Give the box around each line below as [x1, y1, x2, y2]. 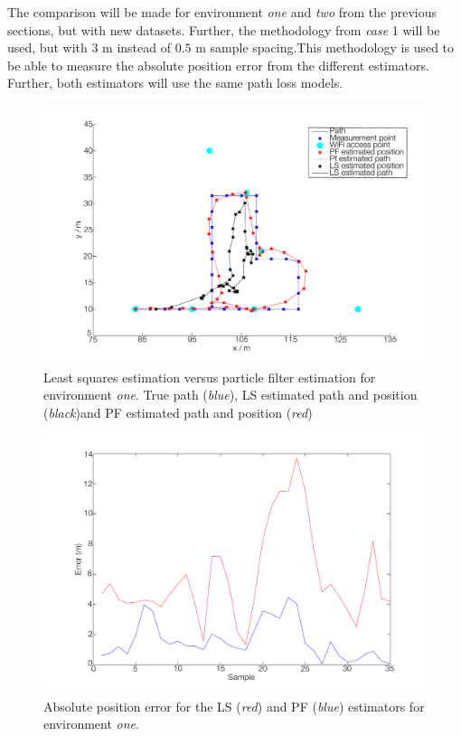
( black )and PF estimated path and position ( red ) [43, 402, 313, 421]
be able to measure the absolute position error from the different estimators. [7, 55, 429, 74]
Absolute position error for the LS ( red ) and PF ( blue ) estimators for [43, 696, 425, 715]
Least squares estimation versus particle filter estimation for [43, 367, 376, 386]
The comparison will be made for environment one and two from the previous [7, 3, 437, 21]
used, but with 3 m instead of [7, 38, 171, 57]
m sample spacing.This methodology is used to [195, 38, 455, 57]
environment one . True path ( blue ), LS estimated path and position [43, 385, 418, 404]
